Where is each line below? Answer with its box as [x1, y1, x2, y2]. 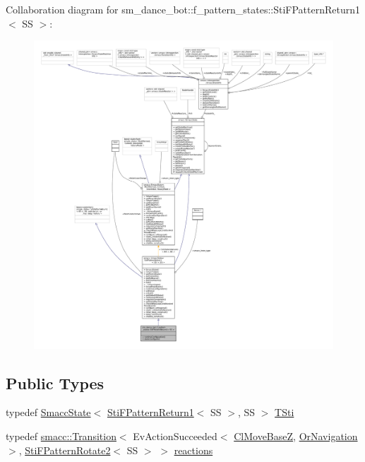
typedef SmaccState [6, 405, 91, 420]
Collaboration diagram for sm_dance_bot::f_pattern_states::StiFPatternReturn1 [6, 2, 361, 16]
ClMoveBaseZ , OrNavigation [234, 428, 358, 443]
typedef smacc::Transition [6, 428, 116, 443]
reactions [174, 442, 213, 457]
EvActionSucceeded [133, 428, 217, 443]
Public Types [6, 372, 104, 393]
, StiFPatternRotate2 [18, 442, 111, 457]
